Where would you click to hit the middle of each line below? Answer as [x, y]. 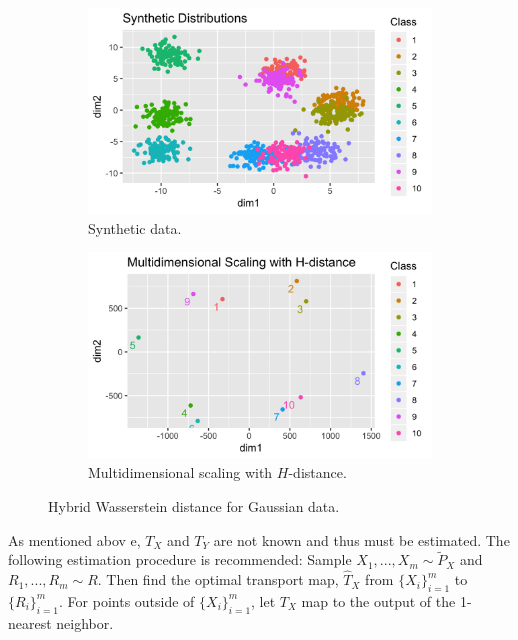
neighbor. [85, 622]
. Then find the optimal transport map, [218, 579]
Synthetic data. [135, 227]
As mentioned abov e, [74, 539]
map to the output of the [378, 600]
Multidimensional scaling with [180, 472]
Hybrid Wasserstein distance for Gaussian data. [194, 505]
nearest [30, 622]
